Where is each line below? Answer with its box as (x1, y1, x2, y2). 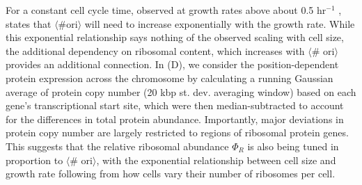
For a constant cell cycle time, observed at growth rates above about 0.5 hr (6, 3, 326, 17)
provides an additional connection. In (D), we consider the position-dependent (6, 57, 339, 72)
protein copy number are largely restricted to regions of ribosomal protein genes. (6, 125, 349, 140)
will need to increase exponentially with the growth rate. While (84, 16, 355, 31)
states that (6, 16, 52, 31)
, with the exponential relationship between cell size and (96, 152, 336, 167)
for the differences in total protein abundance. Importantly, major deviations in (6, 111, 344, 126)
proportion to (6, 152, 63, 167)
